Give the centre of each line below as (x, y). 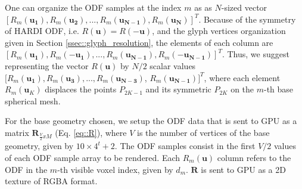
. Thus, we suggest (256, 54)
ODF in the (26, 169)
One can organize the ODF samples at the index (93, 7)
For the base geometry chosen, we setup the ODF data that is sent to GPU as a (151, 121)
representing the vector (47, 65)
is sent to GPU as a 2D (243, 169)
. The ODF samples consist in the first (185, 146)
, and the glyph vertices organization (219, 31)
